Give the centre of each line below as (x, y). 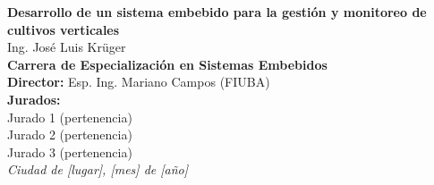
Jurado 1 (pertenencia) (70, 117)
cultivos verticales (64, 29)
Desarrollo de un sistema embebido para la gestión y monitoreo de (217, 12)
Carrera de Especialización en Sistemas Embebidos (167, 64)
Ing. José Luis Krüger (67, 47)
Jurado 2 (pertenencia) (70, 135)
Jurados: (34, 99)
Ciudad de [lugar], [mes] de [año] (98, 169)
